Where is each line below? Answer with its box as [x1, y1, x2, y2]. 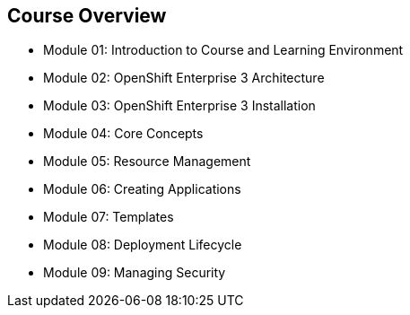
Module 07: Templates [43, 209, 174, 225]
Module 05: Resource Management [43, 153, 251, 170]
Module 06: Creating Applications [43, 181, 241, 197]
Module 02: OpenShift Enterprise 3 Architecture [43, 70, 325, 86]
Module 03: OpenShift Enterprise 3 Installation [43, 98, 316, 114]
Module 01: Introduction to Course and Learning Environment [43, 42, 404, 58]
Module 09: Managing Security [43, 265, 226, 281]
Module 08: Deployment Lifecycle [43, 237, 242, 253]
